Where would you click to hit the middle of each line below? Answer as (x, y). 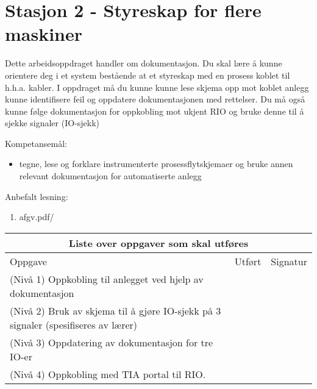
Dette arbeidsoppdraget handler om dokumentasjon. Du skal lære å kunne (144, 63)
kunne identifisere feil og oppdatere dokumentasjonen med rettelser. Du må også (155, 99)
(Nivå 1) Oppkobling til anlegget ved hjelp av (107, 279)
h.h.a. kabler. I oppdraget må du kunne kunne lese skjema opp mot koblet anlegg (157, 87)
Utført (248, 261)
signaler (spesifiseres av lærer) (74, 324)
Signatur (289, 261)
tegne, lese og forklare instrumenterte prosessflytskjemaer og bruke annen (156, 164)
